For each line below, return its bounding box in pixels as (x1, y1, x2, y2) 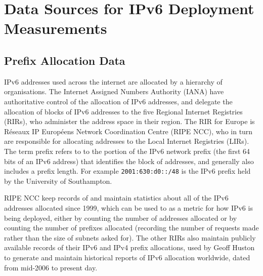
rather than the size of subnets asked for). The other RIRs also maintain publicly (4, 232, 256, 243)
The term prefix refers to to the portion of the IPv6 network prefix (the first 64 (4, 145, 250, 156)
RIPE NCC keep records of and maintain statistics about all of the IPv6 (4, 192, 229, 203)
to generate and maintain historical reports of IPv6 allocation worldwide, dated (4, 252, 250, 262)
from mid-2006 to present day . (4, 262, 98, 272)
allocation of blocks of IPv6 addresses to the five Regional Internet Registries (4, 106, 243, 116)
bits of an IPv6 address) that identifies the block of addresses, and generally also (4, 155, 254, 166)
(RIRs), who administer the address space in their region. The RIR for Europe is (4, 116, 255, 127)
